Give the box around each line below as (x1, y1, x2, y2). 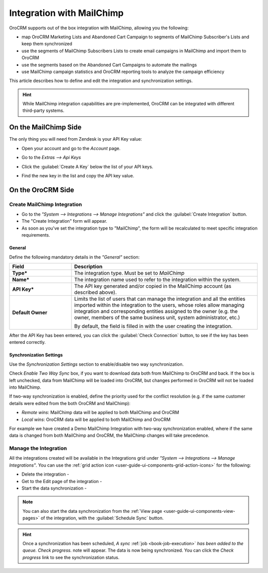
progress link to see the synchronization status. (22, 554, 120, 560)
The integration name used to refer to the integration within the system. (74, 276, 241, 283)
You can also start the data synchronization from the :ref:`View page (22, 508, 162, 514)
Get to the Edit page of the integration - (21, 478, 102, 484)
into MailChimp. (9, 384, 42, 390)
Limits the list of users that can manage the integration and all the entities (74, 296, 246, 303)
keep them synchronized (21, 41, 72, 47)
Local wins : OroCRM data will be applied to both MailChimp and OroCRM (21, 416, 171, 422)
